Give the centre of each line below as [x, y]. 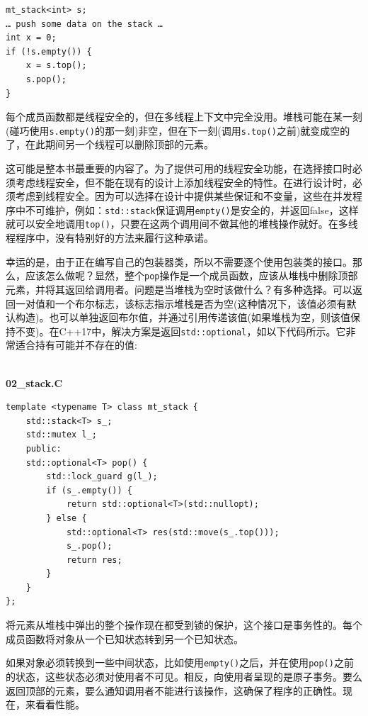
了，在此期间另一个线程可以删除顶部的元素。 [110, 144]
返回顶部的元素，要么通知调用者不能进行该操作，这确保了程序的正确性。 [174, 690]
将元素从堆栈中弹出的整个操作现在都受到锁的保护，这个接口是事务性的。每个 [184, 625]
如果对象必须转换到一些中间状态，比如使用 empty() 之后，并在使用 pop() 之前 [180, 662]
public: [44, 448]
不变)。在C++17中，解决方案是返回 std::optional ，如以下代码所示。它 [180, 331]
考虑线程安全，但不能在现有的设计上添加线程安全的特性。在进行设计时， [184, 182]
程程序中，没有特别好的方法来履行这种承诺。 [110, 238]
